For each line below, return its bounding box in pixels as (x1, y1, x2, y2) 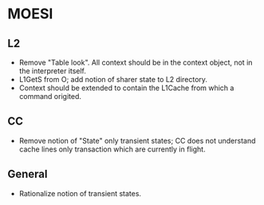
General (7, 168, 49, 181)
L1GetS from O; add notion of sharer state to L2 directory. (18, 75, 208, 84)
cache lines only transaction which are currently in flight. (18, 144, 206, 154)
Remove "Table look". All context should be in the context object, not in (18, 57, 253, 67)
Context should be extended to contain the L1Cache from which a (18, 83, 234, 93)
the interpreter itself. (18, 66, 87, 76)
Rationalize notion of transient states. (18, 188, 141, 198)
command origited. (18, 92, 81, 101)
